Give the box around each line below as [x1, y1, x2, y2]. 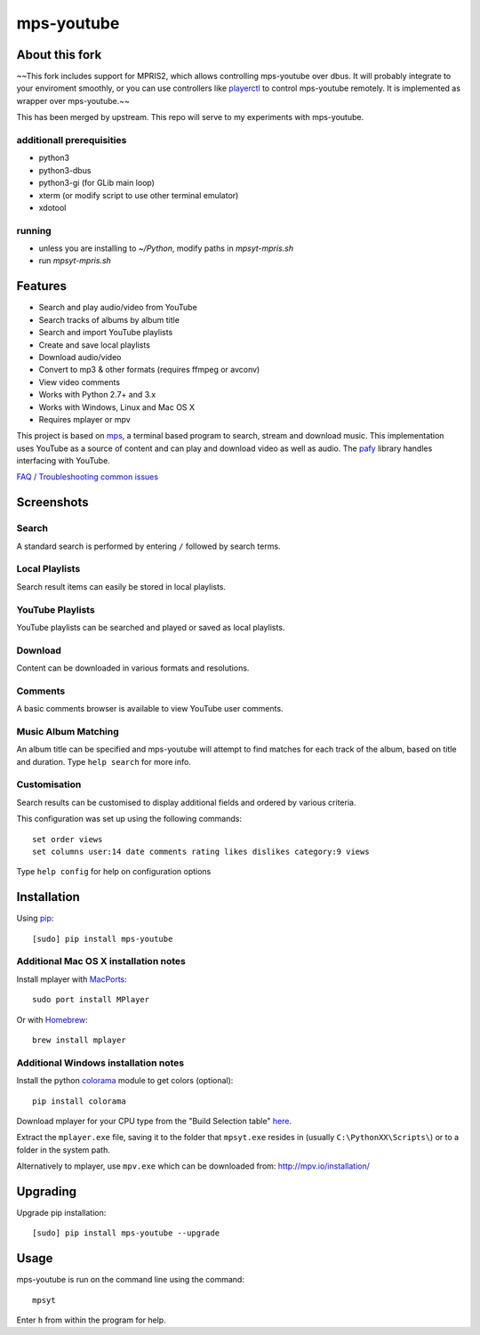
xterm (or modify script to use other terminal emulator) [38, 189, 239, 200]
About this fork [16, 47, 102, 62]
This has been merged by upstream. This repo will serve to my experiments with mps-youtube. [16, 112, 364, 123]
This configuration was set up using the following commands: [16, 814, 242, 824]
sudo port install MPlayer [32, 994, 150, 1005]
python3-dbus [38, 165, 92, 175]
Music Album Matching [16, 725, 119, 737]
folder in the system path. [16, 1144, 110, 1155]
